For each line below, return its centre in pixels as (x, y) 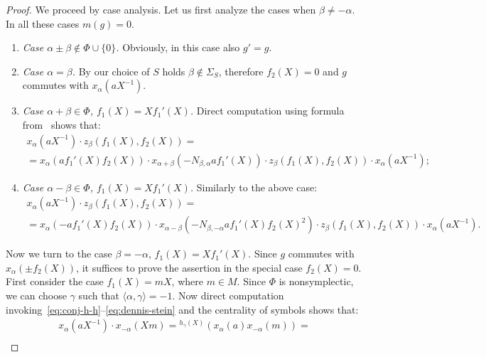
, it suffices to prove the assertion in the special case (189, 267)
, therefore (241, 71)
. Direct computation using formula (267, 111)
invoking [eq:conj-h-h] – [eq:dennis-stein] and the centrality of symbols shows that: (182, 309)
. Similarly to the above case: (254, 187)
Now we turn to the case (59, 254)
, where (187, 281)
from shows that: (61, 124)
